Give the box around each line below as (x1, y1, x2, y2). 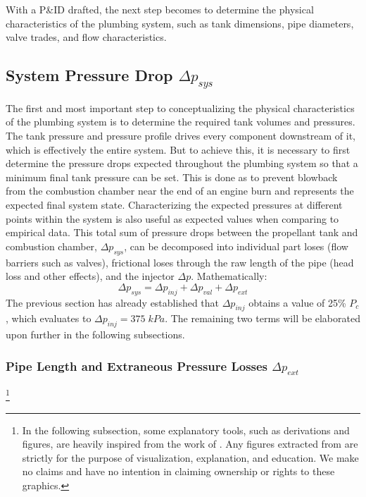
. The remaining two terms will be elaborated (165, 311, 360, 326)
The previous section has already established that (6, 295, 220, 309)
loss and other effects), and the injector (6, 269, 175, 283)
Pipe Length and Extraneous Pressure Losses (6, 357, 268, 374)
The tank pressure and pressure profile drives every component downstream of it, (6, 128, 355, 142)
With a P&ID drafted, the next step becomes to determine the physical (6, 2, 314, 16)
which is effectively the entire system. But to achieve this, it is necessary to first (6, 142, 351, 157)
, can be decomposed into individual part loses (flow (124, 238, 348, 253)
